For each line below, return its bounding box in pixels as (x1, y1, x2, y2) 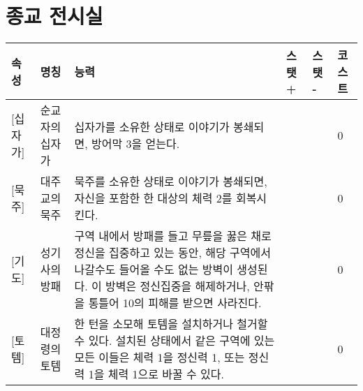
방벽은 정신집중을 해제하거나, (105, 278, 250, 295)
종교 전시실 (6, 1, 103, 30)
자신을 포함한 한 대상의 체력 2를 (74, 190, 232, 207)
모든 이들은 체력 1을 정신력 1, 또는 (74, 349, 245, 366)
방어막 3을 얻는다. (91, 135, 180, 152)
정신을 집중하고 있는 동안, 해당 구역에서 (74, 244, 271, 261)
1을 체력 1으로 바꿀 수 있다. (88, 366, 224, 383)
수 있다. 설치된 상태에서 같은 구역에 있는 (74, 332, 275, 349)
